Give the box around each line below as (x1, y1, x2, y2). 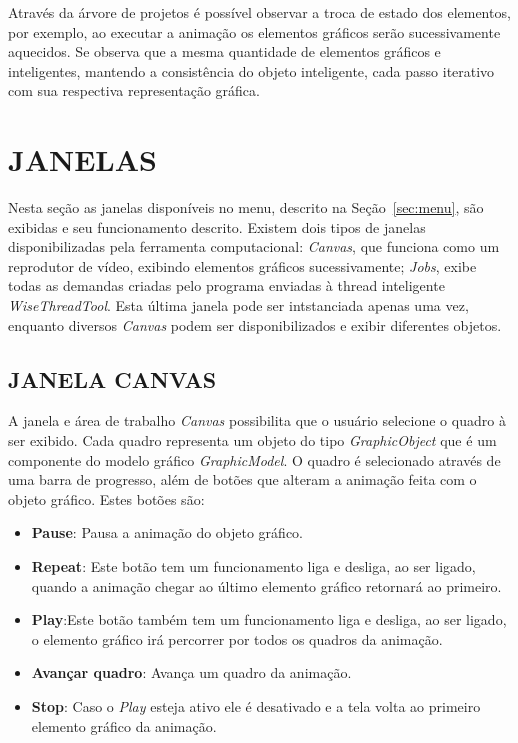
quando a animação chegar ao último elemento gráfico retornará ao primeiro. (31, 575, 502, 596)
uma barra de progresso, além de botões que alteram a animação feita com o (8, 469, 477, 490)
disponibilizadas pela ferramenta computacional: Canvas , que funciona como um (8, 236, 500, 257)
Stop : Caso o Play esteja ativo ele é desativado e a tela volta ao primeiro (31, 695, 481, 716)
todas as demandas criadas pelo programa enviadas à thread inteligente (8, 275, 445, 296)
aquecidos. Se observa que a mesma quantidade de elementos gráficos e (8, 41, 441, 62)
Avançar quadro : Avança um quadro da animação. (31, 662, 352, 683)
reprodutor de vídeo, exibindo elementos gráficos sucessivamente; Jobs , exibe (8, 255, 477, 276)
